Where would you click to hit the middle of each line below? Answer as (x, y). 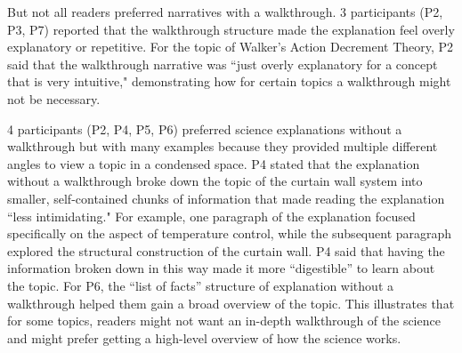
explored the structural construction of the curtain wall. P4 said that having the (226, 250)
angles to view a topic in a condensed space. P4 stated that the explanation (214, 163)
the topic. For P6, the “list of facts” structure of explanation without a (200, 285)
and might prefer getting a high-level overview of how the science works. (204, 337)
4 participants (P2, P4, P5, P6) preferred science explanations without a (205, 128)
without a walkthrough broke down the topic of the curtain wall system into (215, 181)
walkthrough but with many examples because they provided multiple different (223, 146)
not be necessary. (54, 98)
